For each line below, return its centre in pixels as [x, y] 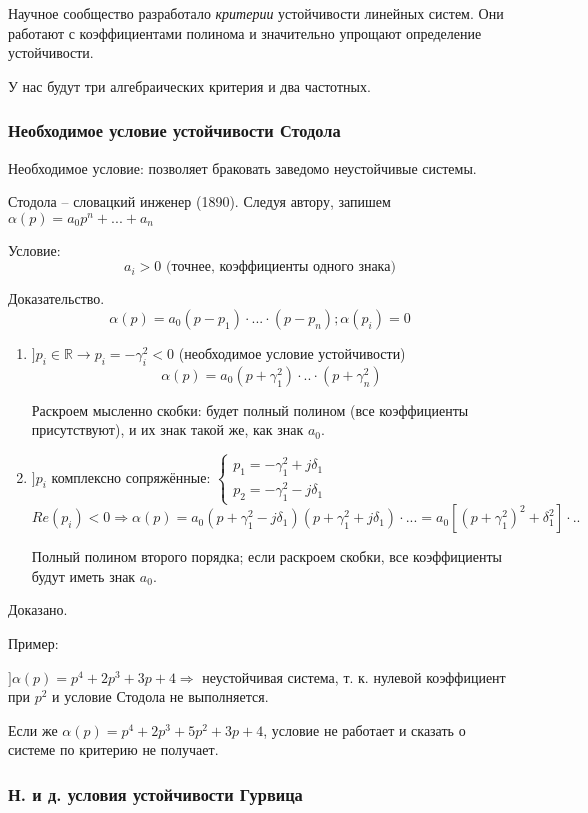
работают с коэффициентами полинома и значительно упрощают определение [245, 32]
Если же [33, 729]
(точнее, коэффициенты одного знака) [281, 267]
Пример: [33, 643]
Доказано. [38, 609]
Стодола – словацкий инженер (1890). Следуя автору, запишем [199, 201]
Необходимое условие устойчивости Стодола [174, 130]
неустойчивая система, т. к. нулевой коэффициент [354, 676]
